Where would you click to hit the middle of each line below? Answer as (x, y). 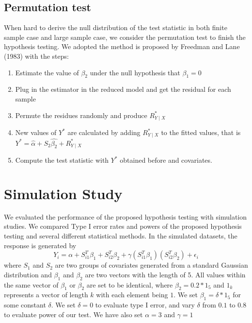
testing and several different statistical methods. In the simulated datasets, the (121, 236)
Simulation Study (63, 193)
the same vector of (31, 284)
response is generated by (40, 245)
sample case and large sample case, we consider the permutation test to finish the (125, 37)
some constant (25, 305)
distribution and (28, 274)
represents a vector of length (46, 295)
